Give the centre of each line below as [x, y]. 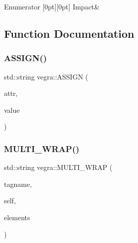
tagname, [18, 184]
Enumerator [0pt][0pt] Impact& [52, 6]
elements [17, 217]
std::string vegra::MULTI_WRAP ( [58, 167]
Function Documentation [69, 33]
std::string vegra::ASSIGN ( [46, 76]
